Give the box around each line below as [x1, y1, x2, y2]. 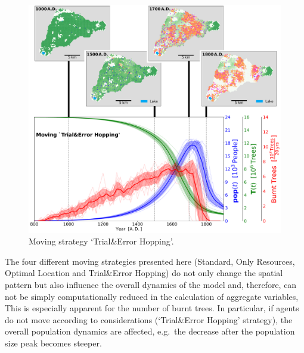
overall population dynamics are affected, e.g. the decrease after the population [5, 325, 295, 337]
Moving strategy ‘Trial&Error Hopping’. [29, 235, 174, 247]
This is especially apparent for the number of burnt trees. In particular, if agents [5, 302, 299, 314]
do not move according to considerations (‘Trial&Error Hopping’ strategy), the [5, 313, 293, 326]
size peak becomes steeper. [5, 336, 102, 349]
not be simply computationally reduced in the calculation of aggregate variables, [5, 290, 299, 302]
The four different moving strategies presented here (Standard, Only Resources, [5, 255, 295, 267]
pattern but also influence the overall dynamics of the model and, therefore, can [5, 278, 297, 290]
